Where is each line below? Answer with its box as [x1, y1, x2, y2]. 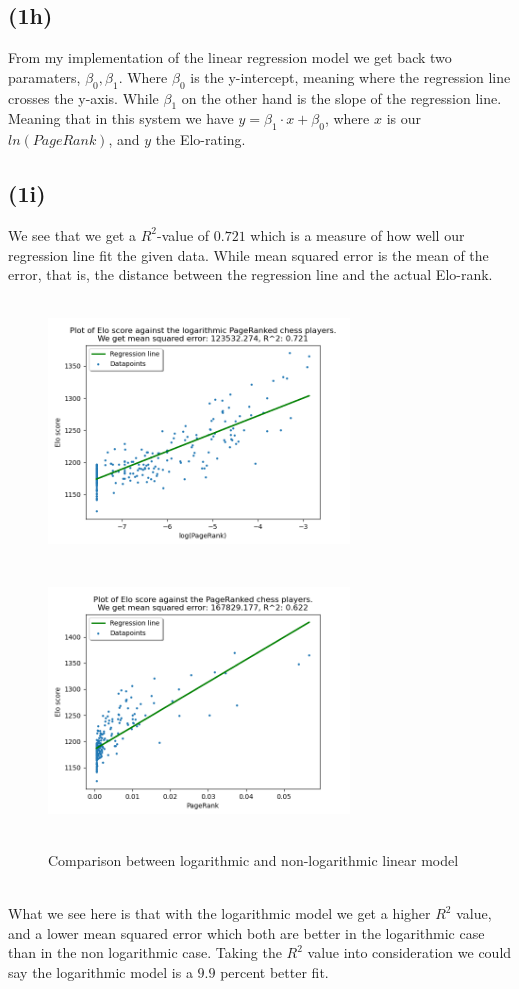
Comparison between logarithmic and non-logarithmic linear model [48, 850, 459, 871]
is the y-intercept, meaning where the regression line [190, 66, 511, 87]
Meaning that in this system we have [8, 108, 234, 129]
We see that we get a [8, 224, 136, 245]
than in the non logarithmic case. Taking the [8, 942, 282, 963]
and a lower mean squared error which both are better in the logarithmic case [8, 922, 485, 943]
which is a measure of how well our [250, 224, 465, 245]
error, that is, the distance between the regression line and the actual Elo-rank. [8, 264, 493, 285]
